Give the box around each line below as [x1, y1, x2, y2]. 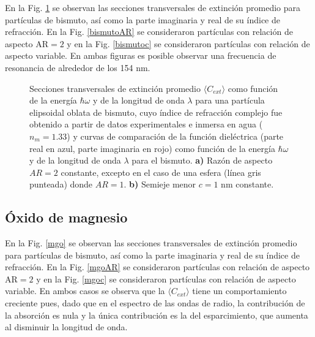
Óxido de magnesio [5, 208, 128, 227]
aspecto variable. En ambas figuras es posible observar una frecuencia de [5, 49, 276, 62]
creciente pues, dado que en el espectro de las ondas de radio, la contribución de [5, 297, 305, 309]
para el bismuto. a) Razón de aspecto [132, 154, 273, 167]
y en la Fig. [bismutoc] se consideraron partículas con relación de [67, 37, 310, 50]
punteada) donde [29, 178, 93, 191]
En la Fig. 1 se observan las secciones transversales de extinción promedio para [5, 1, 300, 13]
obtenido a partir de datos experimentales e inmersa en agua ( [29, 118, 263, 131]
